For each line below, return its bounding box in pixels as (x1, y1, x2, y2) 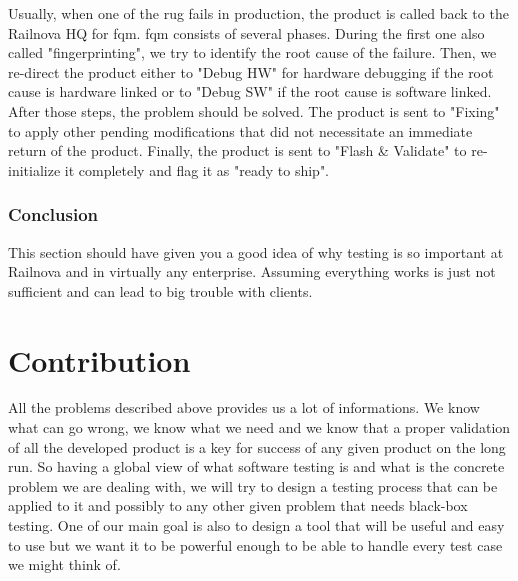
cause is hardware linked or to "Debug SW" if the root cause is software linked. (8, 81, 492, 102)
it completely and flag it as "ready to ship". (64, 159, 330, 180)
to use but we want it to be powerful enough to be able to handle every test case (8, 534, 503, 555)
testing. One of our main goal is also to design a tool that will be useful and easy (8, 515, 505, 536)
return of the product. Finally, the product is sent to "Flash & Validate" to (8, 140, 467, 161)
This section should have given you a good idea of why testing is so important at (8, 241, 504, 262)
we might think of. (8, 554, 121, 575)
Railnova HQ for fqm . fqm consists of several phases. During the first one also (8, 22, 485, 43)
